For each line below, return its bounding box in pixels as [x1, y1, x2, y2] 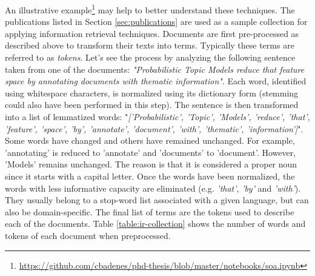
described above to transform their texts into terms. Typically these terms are [5, 39, 294, 52]
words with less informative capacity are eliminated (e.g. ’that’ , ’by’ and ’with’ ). [5, 181, 301, 194]
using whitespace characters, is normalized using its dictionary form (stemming [5, 86, 299, 99]
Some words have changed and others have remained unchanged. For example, [5, 134, 295, 147]
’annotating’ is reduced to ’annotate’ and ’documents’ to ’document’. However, [5, 146, 296, 158]
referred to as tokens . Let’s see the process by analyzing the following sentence [5, 51, 296, 64]
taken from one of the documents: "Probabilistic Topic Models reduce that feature [5, 62, 305, 75]
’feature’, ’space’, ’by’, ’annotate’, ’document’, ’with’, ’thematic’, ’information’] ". [5, 122, 303, 135]
